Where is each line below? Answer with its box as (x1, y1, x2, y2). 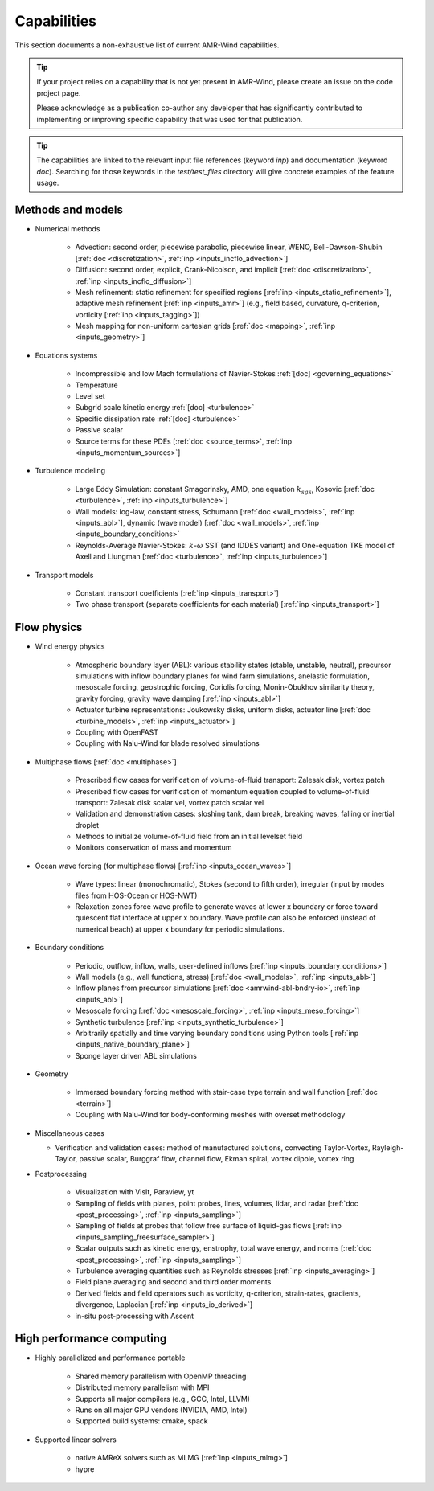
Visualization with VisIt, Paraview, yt (75, 1187, 194, 1197)
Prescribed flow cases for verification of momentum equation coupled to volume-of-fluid (75, 786, 370, 796)
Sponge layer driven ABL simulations (75, 1051, 197, 1060)
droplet (75, 820, 100, 829)
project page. (36, 88, 81, 98)
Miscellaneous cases (35, 1128, 104, 1137)
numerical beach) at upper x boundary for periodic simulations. (75, 924, 285, 934)
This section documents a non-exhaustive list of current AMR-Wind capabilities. (14, 40, 280, 50)
